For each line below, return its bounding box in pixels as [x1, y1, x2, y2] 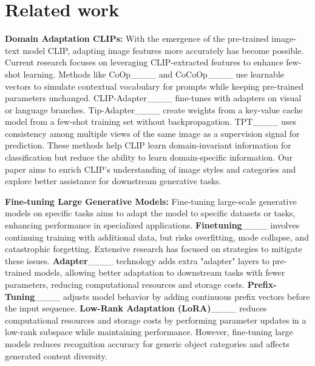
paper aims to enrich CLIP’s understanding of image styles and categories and [5, 162, 296, 175]
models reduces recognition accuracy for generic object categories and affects [5, 337, 290, 350]
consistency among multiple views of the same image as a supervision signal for [5, 127, 300, 139]
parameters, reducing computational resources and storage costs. [5, 278, 245, 290]
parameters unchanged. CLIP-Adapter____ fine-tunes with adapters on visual [5, 91, 302, 104]
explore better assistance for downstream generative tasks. [5, 175, 222, 187]
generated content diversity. [5, 349, 107, 362]
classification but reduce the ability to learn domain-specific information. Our [5, 151, 293, 164]
